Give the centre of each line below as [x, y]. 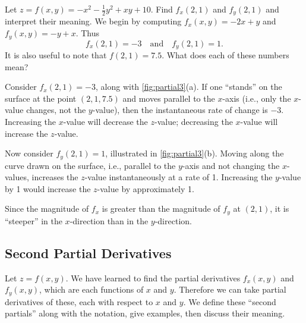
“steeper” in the [34, 220]
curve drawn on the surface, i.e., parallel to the [90, 165]
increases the [55, 177]
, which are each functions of [92, 289]
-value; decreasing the [193, 121]
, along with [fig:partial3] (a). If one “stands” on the [189, 87]
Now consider [29, 153]
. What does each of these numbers [225, 54]
